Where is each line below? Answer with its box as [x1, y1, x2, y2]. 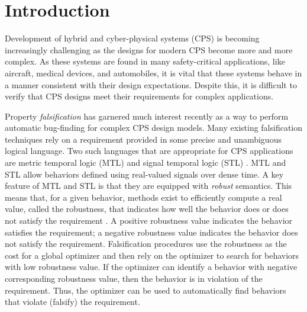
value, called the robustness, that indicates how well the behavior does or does [5, 202, 289, 215]
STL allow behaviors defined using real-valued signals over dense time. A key [5, 168, 284, 180]
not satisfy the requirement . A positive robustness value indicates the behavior [5, 214, 293, 227]
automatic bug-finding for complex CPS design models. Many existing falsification [5, 121, 303, 134]
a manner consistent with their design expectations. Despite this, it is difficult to [5, 78, 297, 91]
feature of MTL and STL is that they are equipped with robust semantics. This [5, 179, 292, 192]
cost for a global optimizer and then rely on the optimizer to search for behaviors [5, 249, 299, 261]
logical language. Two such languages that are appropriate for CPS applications [5, 144, 293, 157]
